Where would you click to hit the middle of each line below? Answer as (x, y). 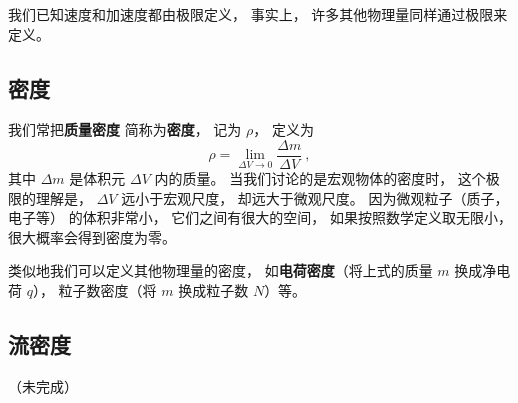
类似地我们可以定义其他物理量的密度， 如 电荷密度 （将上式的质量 (220, 270)
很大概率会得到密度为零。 (92, 236)
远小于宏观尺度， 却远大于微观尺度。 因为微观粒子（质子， (315, 197)
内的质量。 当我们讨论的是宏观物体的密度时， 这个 (320, 178)
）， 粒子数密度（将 (94, 290)
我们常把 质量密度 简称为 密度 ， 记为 (125, 129)
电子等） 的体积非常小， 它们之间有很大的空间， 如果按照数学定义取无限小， (260, 217)
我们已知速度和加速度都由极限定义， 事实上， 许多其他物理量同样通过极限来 (258, 14)
